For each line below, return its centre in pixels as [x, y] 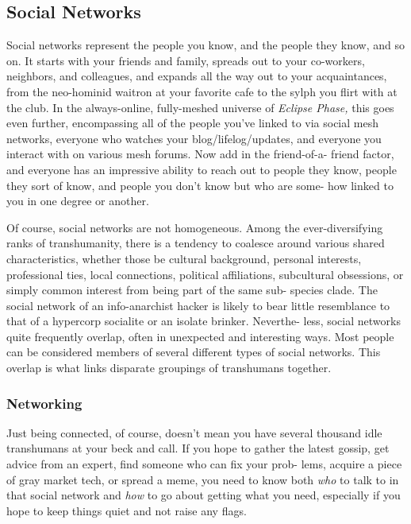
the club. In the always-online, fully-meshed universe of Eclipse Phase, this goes [200, 107]
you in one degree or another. [78, 201]
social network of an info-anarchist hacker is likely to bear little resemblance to [198, 305]
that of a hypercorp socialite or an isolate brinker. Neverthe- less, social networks [204, 321]
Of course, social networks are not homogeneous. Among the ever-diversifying [195, 227]
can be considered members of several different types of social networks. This [194, 352]
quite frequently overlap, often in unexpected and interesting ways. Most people [200, 336]
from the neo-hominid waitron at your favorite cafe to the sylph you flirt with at [202, 91]
